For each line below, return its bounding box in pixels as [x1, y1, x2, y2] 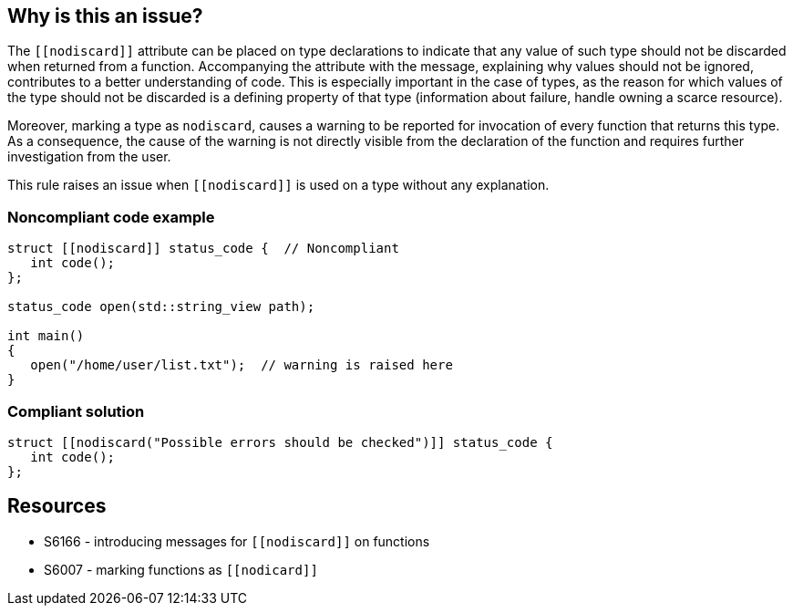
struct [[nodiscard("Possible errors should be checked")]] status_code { [7, 434, 553, 450]
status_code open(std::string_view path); [7, 299, 315, 315]
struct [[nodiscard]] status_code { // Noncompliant [7, 241, 399, 256]
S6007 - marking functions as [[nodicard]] [44, 561, 318, 577]
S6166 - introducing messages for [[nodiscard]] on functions [44, 533, 430, 549]
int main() [7, 328, 85, 344]
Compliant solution [7, 401, 145, 421]
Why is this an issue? [7, 5, 203, 27]
